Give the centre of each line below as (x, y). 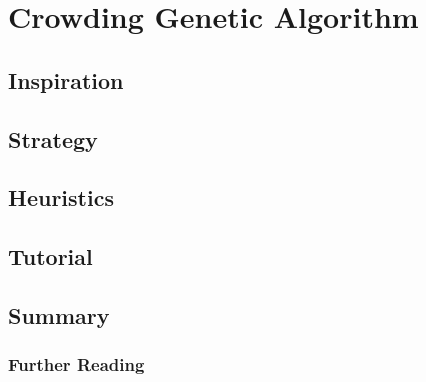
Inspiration (66, 79)
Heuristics (61, 197)
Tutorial (50, 256)
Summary (59, 314)
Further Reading (76, 364)
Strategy (53, 138)
